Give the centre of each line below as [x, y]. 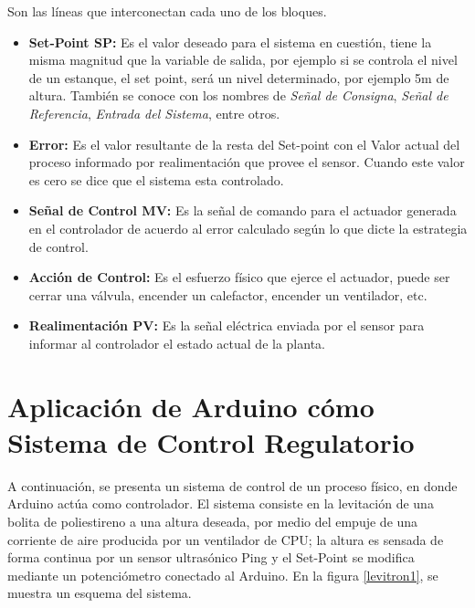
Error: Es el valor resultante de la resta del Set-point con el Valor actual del [244, 144]
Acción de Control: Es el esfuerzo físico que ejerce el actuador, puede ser [239, 277]
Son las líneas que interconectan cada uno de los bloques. [167, 11]
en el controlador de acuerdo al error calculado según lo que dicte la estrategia [248, 228]
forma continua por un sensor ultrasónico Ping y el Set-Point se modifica [211, 557]
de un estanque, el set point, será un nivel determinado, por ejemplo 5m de [239, 77]
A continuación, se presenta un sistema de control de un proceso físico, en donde [232, 485]
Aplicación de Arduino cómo [191, 406]
